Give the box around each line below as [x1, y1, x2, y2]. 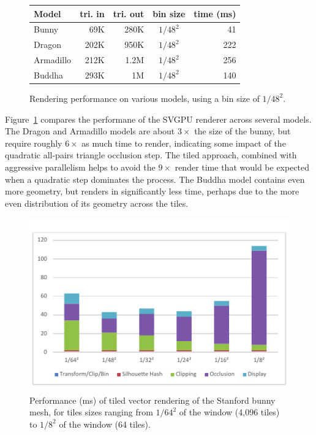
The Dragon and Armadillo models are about [5, 125, 175, 137]
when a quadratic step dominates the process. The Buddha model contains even [5, 172, 305, 185]
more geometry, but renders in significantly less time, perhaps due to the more [5, 185, 299, 198]
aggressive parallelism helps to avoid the [5, 160, 156, 173]
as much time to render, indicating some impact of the [81, 136, 286, 149]
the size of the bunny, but [194, 125, 291, 137]
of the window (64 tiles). [59, 417, 151, 430]
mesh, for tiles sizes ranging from [29, 406, 153, 418]
